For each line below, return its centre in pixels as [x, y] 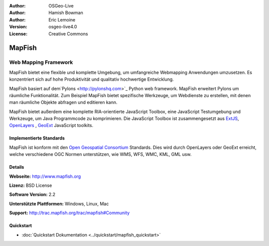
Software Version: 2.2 [32, 195]
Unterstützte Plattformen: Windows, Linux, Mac [59, 204]
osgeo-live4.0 [63, 27]
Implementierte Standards [37, 138]
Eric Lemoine [62, 19]
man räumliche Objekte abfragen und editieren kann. [63, 103]
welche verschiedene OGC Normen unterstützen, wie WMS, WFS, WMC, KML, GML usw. [100, 154]
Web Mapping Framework [41, 62]
